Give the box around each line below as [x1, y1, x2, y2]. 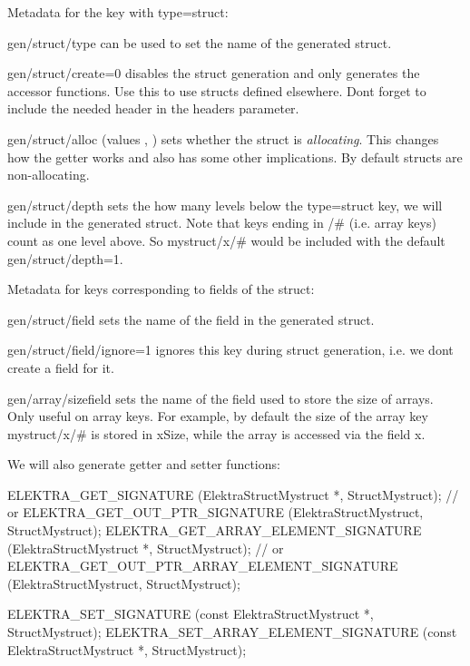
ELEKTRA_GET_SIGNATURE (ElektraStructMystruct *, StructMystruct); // [7, 485, 459, 504]
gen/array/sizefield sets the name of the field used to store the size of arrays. [7, 388, 434, 407]
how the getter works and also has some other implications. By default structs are [7, 147, 463, 166]
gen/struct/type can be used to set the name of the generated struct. [7, 33, 392, 52]
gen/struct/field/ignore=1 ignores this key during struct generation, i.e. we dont [7, 340, 454, 359]
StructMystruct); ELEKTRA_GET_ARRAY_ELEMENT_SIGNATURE [7, 521, 422, 540]
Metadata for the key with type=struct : [7, 3, 229, 21]
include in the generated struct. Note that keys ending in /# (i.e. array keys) [7, 213, 436, 232]
